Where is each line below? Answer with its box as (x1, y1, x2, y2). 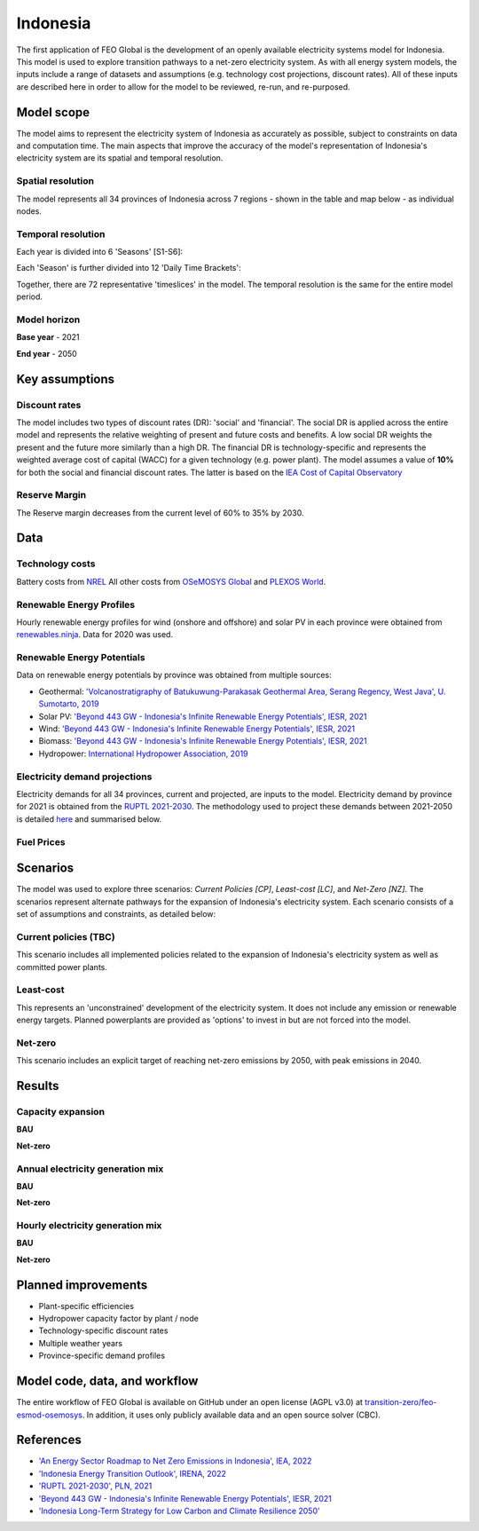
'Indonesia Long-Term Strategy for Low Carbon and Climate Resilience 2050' (38, 1505, 320, 1517)
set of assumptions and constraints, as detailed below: (16, 908, 216, 919)
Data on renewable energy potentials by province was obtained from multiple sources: (16, 670, 332, 681)
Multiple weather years (38, 1338, 123, 1348)
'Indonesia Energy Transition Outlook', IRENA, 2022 (38, 1468, 226, 1479)
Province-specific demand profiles (38, 1350, 166, 1361)
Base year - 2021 (16, 332, 80, 343)
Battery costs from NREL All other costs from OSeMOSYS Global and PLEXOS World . (16, 576, 326, 587)
